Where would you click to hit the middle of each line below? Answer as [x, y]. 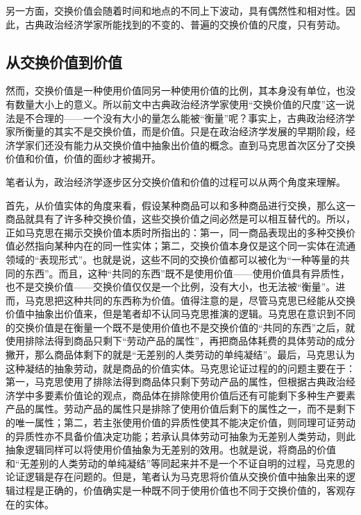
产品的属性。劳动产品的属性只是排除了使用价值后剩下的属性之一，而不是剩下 [180, 409]
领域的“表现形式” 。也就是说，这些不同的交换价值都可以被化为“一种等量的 [173, 259]
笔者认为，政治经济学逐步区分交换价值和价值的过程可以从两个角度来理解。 [176, 181]
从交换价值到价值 [64, 61]
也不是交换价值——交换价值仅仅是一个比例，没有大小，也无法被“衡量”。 [171, 287]
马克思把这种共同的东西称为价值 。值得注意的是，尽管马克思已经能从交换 [190, 300]
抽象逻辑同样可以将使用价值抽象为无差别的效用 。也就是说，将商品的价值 [171, 449]
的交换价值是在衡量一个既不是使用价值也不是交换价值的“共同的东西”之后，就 [180, 327]
